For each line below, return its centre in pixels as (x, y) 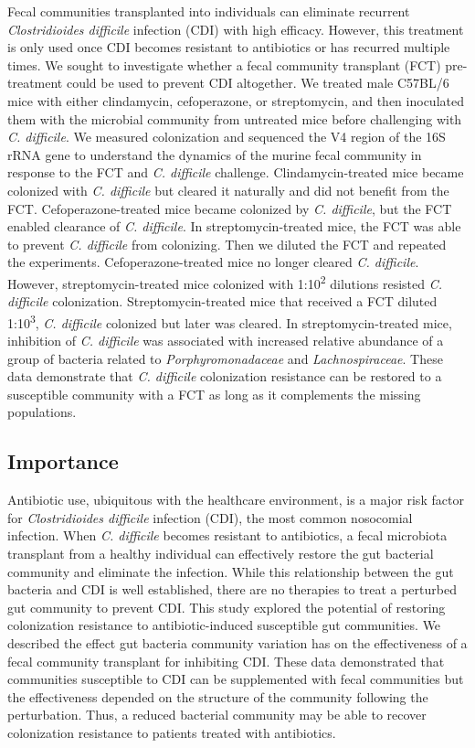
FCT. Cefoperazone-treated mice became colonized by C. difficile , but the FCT (230, 208)
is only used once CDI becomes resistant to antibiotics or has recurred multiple (229, 47)
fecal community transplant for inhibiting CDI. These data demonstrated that (226, 661)
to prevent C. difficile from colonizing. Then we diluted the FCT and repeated (227, 244)
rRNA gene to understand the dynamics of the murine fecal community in (215, 154)
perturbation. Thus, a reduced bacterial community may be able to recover (217, 715)
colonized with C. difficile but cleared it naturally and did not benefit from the (228, 190)
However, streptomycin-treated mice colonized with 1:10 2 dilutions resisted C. (225, 282)
